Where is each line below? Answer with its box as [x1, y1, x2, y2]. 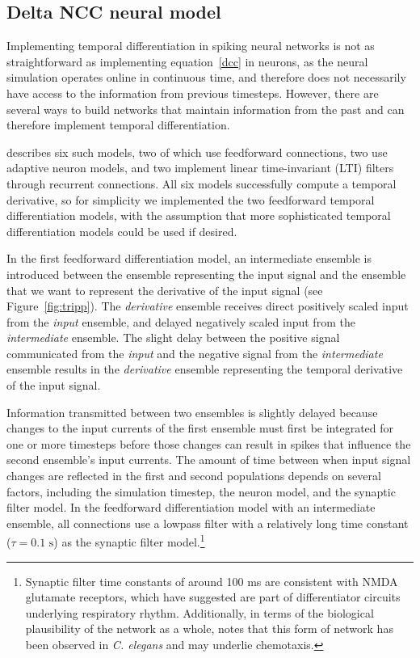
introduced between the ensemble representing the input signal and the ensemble [6, 265, 406, 282]
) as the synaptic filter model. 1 [53, 531, 205, 550]
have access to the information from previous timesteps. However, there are [6, 84, 379, 101]
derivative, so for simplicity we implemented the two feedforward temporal [6, 191, 375, 208]
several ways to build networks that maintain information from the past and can [6, 100, 405, 117]
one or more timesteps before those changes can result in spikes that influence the [6, 435, 411, 452]
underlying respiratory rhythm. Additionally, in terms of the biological [25, 604, 374, 621]
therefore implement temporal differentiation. [6, 116, 230, 133]
